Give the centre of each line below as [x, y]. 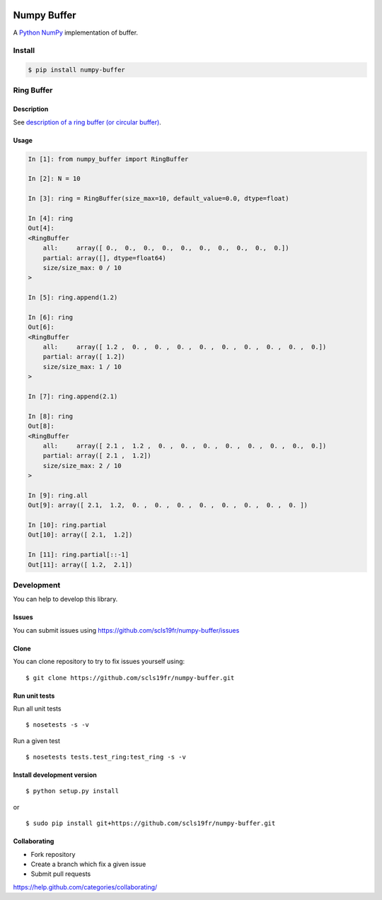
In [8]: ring [51, 416]
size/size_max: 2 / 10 [82, 466]
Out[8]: [41, 426]
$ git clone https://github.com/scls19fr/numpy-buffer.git [130, 678]
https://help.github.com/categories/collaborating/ [85, 887]
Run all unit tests [37, 708]
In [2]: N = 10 [54, 179]
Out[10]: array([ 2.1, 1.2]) [80, 535]
